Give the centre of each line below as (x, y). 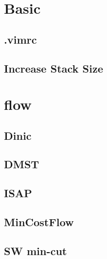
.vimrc (20, 39)
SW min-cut (36, 250)
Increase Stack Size (54, 68)
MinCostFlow (39, 222)
